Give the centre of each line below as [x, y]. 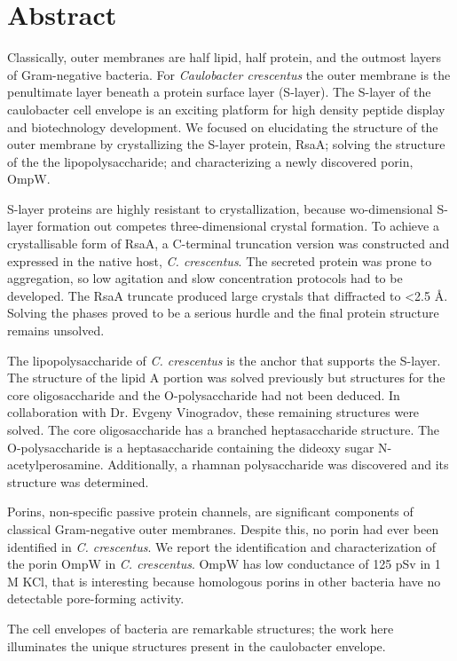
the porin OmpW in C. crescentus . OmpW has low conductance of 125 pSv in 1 [224, 564]
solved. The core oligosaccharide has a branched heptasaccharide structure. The [224, 429]
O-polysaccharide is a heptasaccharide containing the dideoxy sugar [191, 447]
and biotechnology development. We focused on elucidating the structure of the [223, 126]
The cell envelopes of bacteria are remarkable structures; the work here [201, 628]
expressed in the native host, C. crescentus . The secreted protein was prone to [220, 260]
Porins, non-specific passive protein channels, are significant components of [210, 511]
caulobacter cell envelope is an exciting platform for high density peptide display [226, 109]
